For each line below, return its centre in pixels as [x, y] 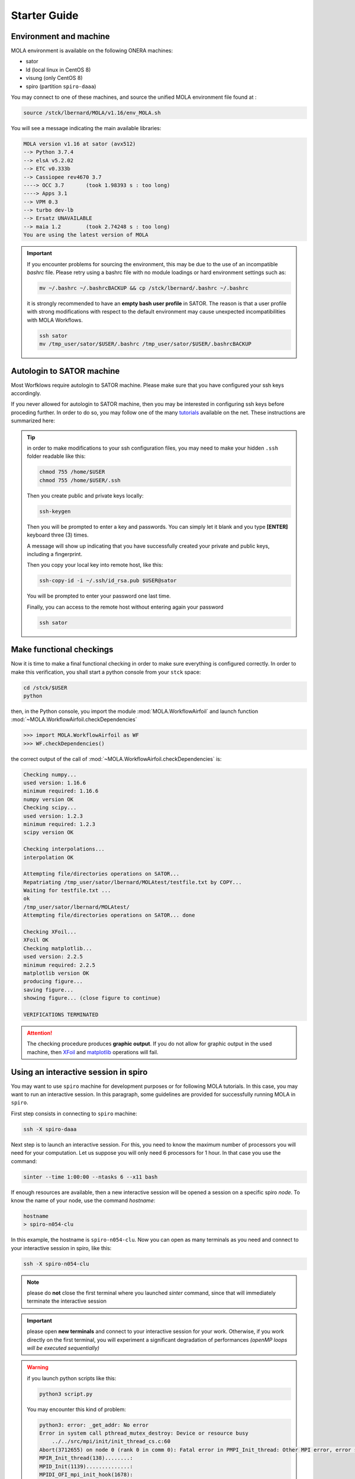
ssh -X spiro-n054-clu [56, 1264]
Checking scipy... [50, 808]
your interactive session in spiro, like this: [61, 1248]
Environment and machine [60, 36]
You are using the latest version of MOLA [86, 235]
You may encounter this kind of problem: [77, 1409]
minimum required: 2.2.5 [59, 965]
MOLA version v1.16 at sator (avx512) [80, 144]
